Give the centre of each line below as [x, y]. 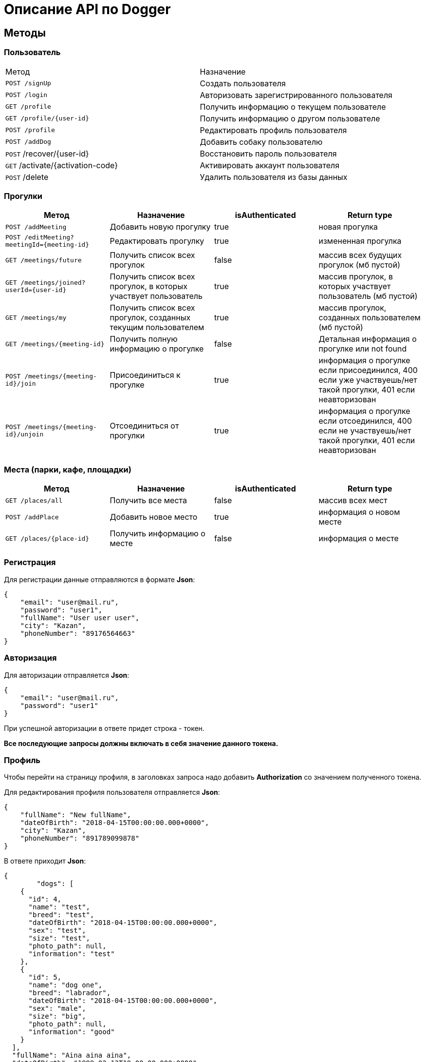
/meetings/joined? [53, 283]
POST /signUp [28, 83]
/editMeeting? [49, 237]
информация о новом [359, 512]
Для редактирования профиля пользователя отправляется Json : [112, 792]
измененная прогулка [360, 241]
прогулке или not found [363, 349]
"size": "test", [59, 938]
